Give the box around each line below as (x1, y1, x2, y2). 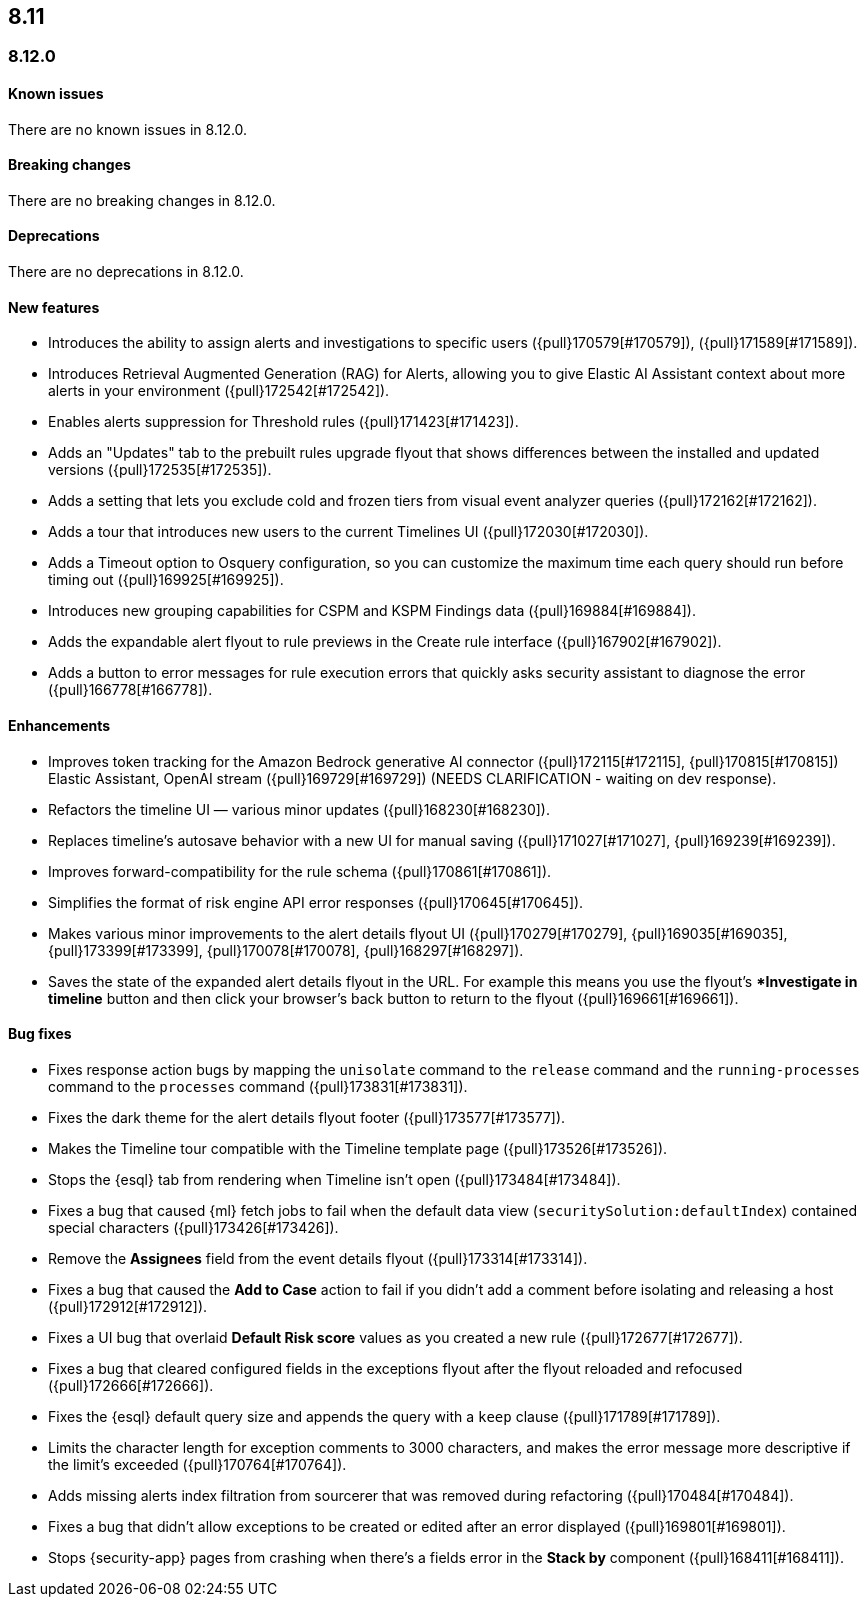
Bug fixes (8, 1025, 72, 1043)
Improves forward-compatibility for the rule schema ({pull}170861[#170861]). (48, 862, 552, 880)
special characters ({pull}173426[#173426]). (48, 1218, 339, 1236)
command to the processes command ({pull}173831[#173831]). (48, 1077, 468, 1095)
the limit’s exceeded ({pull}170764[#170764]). (48, 1455, 347, 1473)
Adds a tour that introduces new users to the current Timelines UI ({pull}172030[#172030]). (48, 523, 649, 541)
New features (8, 298, 100, 316)
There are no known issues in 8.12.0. (8, 120, 248, 138)
